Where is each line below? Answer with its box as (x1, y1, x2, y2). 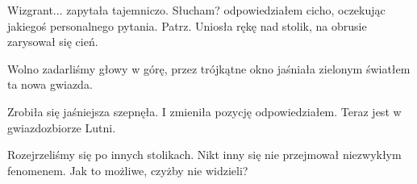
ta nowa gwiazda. (7, 76, 93, 93)
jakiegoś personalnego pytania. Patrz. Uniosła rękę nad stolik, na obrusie (7, 17, 367, 34)
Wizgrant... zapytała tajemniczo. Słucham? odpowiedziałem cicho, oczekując (7, 2, 386, 18)
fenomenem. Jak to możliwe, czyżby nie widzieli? (7, 161, 248, 178)
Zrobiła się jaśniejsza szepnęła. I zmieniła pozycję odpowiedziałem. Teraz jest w (7, 102, 402, 119)
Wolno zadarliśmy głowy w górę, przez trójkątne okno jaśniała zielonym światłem (7, 60, 411, 77)
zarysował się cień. (7, 33, 98, 50)
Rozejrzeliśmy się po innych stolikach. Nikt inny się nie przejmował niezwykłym (7, 146, 402, 163)
